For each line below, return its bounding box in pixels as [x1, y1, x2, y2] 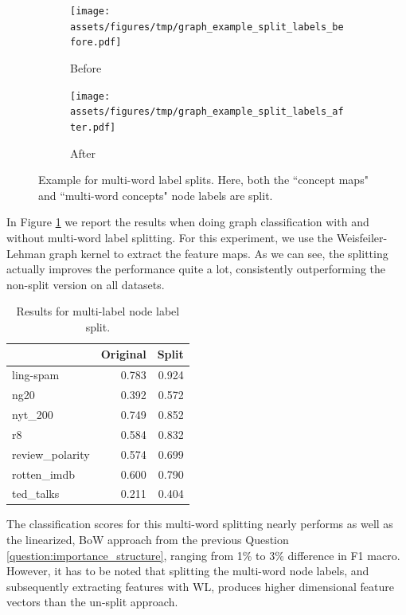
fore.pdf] [70, 37, 122, 49]
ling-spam [12, 366, 60, 383]
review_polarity [12, 445, 90, 462]
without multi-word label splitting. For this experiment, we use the [6, 229, 334, 245]
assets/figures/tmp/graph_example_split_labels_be [70, 21, 344, 33]
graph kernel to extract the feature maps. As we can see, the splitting [49, 245, 388, 261]
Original [100, 346, 146, 362]
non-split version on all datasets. [6, 276, 165, 292]
